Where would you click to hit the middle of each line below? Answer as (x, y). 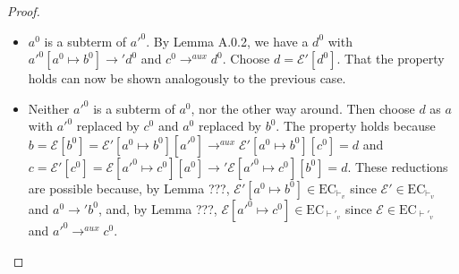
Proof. (24, 11)
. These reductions (398, 166)
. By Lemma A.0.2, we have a (227, 41)
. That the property (391, 59)
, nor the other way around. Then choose (303, 108)
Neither (49, 108)
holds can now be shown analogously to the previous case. (187, 78)
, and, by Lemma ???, (157, 208)
